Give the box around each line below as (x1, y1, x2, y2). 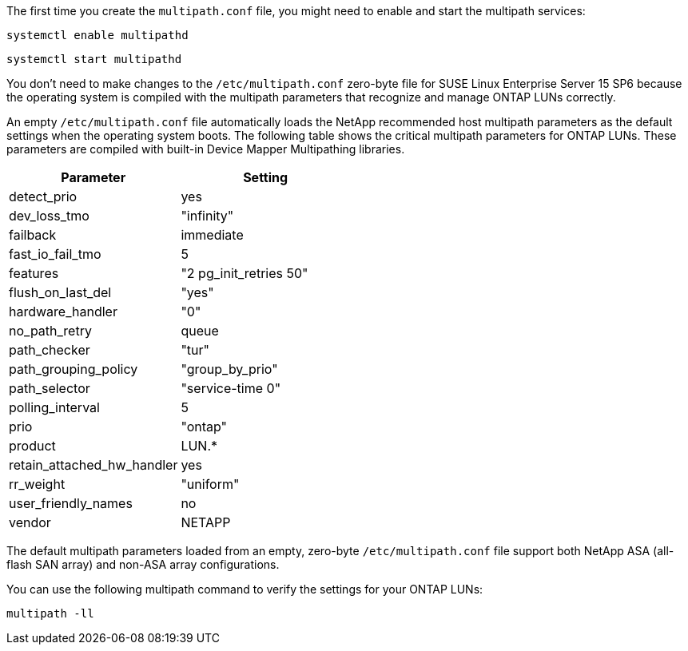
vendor (9, 514, 51, 530)
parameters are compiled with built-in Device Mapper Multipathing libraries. (6, 142, 405, 156)
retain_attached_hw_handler (9, 457, 178, 473)
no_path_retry (9, 323, 92, 339)
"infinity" (181, 208, 234, 224)
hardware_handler (9, 304, 117, 320)
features (9, 265, 59, 281)
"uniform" (181, 476, 240, 492)
